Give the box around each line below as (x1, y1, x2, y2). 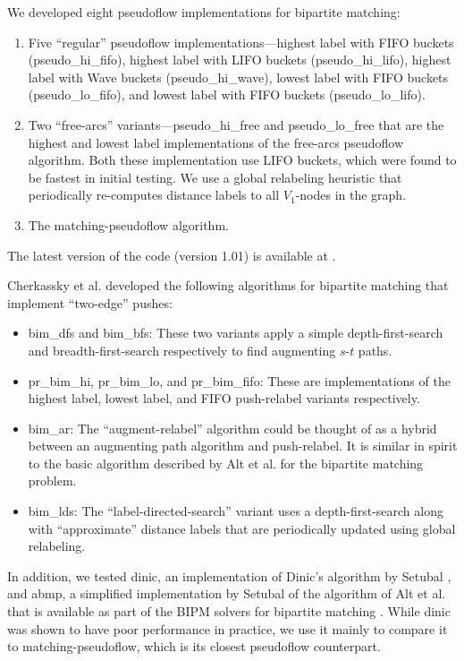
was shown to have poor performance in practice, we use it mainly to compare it (7, 619, 448, 638)
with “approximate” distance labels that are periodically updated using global (28, 519, 456, 537)
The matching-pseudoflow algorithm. (28, 215, 229, 234)
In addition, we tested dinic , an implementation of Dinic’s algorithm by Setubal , (7, 566, 451, 585)
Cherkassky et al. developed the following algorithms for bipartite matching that (7, 276, 449, 295)
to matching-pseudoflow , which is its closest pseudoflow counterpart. (7, 637, 381, 656)
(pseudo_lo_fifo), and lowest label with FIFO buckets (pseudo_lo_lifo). (28, 85, 426, 104)
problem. (28, 471, 77, 490)
